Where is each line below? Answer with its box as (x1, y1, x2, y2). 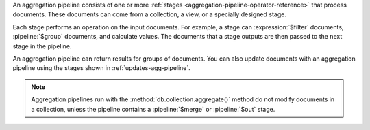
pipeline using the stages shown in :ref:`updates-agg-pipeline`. (12, 64, 191, 72)
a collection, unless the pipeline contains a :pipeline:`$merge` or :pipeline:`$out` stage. (31, 105, 275, 113)
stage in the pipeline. (12, 42, 72, 50)
